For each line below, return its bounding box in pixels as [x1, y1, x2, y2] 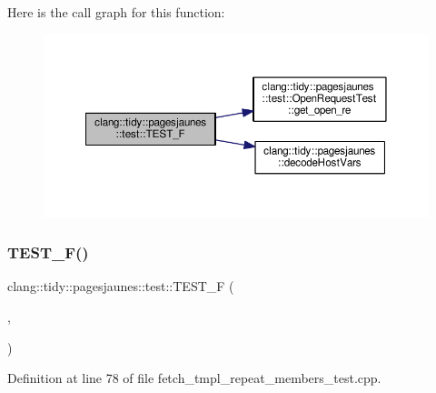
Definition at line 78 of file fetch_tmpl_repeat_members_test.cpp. [7, 368, 381, 388]
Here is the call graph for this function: [7, 3, 225, 21]
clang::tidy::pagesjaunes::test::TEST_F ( [7, 277, 234, 296]
